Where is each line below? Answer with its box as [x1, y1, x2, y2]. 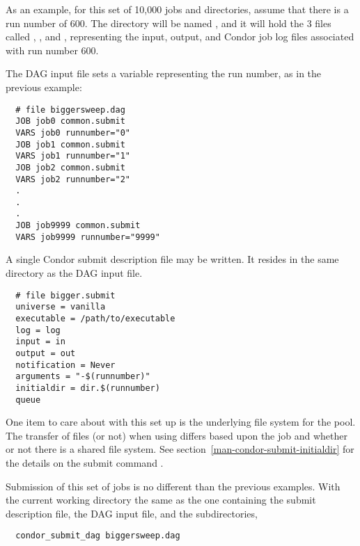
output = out [15, 348, 76, 358]
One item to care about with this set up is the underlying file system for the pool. [6, 415, 356, 429]
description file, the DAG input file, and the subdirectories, [6, 506, 258, 520]
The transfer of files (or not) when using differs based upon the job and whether [6, 428, 347, 442]
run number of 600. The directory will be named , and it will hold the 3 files [6, 15, 331, 30]
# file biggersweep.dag [15, 104, 125, 115]
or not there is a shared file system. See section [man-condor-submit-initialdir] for [6, 442, 354, 456]
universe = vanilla [15, 302, 106, 312]
